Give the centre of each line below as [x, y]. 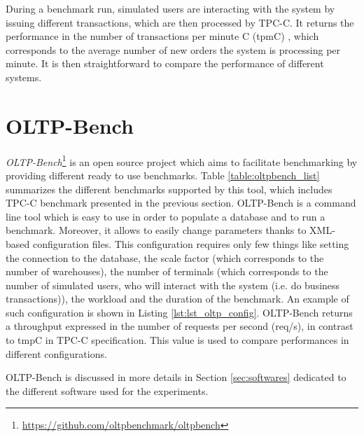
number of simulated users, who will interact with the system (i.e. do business [173, 285]
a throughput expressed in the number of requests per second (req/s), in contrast [180, 326]
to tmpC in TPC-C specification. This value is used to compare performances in [177, 340]
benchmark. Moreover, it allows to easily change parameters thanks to [156, 230]
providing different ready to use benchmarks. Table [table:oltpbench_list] [163, 175]
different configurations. [56, 353]
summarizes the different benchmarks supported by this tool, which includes [169, 189]
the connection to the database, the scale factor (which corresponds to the [165, 257]
